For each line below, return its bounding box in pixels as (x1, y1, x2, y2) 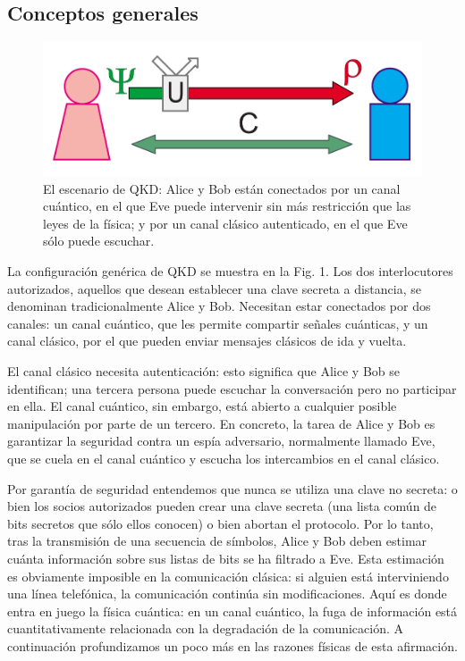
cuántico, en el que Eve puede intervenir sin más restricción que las (43, 197, 411, 215)
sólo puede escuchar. (43, 231, 155, 250)
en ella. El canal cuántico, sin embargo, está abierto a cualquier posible (7, 397, 397, 415)
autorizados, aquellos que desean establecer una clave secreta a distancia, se (7, 279, 421, 297)
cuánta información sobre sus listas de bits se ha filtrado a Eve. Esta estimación (7, 548, 444, 567)
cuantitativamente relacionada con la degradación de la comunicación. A (7, 619, 404, 638)
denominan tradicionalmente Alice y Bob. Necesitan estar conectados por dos (7, 297, 431, 315)
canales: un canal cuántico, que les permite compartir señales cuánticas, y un (7, 314, 428, 332)
